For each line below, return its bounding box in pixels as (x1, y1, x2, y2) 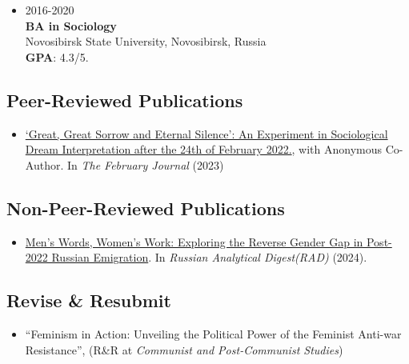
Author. (25, 156, 64, 173)
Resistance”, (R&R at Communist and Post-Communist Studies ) (25, 341, 343, 358)
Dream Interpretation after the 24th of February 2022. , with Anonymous (25, 141, 383, 158)
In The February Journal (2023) (66, 156, 224, 173)
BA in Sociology (25, 17, 117, 34)
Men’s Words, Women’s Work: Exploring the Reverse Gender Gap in (25, 233, 363, 250)
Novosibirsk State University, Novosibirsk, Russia (25, 33, 267, 50)
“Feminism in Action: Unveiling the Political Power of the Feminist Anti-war (25, 325, 402, 342)
